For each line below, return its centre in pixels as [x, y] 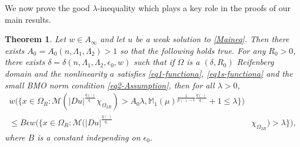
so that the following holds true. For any [193, 50]
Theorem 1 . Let [36, 39]
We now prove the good [47, 8]
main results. [28, 19]
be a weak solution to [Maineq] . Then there [212, 39]
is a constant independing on [89, 137]
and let [113, 39]
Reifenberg [255, 62]
